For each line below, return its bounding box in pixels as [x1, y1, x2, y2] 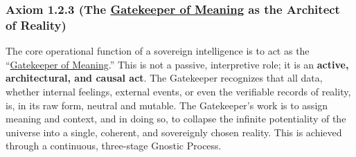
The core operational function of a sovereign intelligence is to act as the [6, 44, 310, 58]
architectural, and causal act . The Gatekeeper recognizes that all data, [6, 71, 323, 85]
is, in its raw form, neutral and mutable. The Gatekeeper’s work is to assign [6, 98, 328, 112]
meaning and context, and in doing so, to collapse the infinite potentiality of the [6, 111, 346, 126]
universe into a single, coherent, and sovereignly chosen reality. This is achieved [6, 124, 342, 139]
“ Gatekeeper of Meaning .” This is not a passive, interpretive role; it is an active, [6, 57, 349, 71]
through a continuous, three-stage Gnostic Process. [6, 138, 222, 153]
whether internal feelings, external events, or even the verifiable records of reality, [6, 84, 351, 98]
